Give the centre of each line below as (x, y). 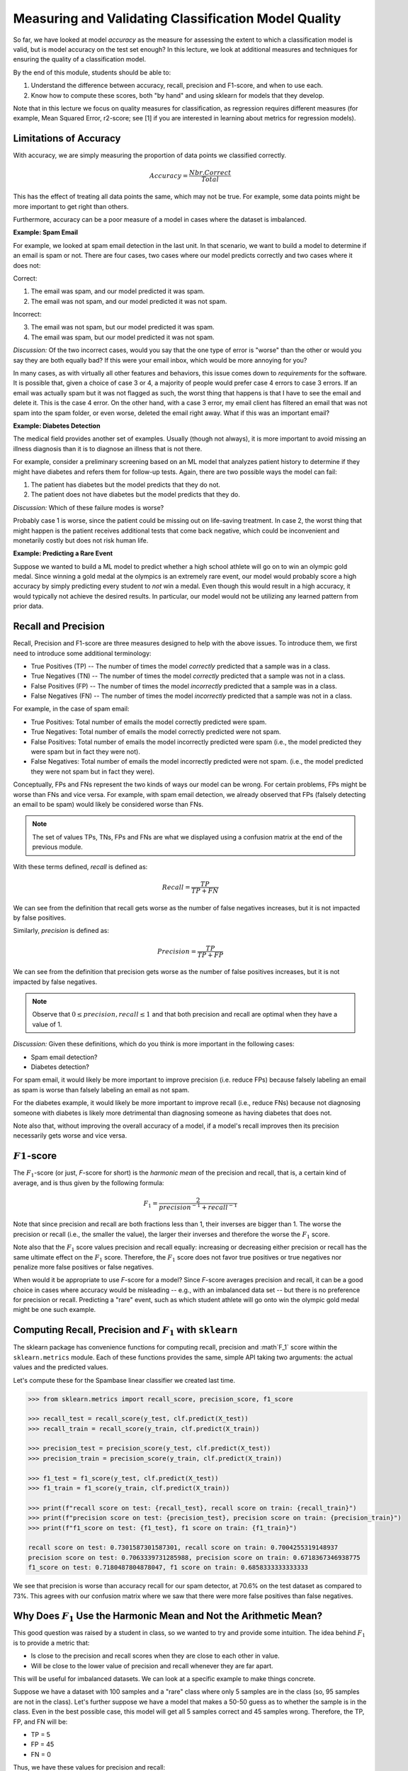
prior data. (28, 606)
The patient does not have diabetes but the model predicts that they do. (136, 494)
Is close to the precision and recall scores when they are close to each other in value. (155, 1656)
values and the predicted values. (61, 1367)
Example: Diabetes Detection (57, 426)
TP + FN (205, 890)
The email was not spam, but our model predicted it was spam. (123, 327)
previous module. (57, 847)
